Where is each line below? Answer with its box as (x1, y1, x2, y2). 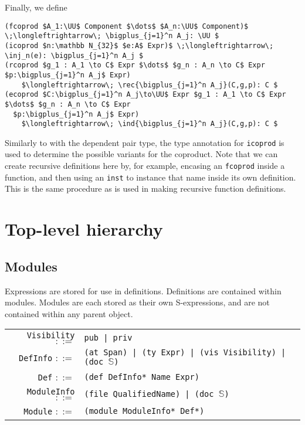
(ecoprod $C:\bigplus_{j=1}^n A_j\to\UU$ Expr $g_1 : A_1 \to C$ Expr (5, 90, 286, 99)
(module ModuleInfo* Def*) (84, 406, 205, 416)
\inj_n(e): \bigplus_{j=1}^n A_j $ (5, 51, 144, 60)
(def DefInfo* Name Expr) (84, 372, 199, 382)
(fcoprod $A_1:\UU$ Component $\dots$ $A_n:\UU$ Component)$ (5, 22, 249, 30)
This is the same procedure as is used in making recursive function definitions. (5, 182, 286, 195)
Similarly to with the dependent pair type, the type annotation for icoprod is (5, 136, 284, 148)
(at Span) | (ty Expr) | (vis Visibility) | (84, 348, 286, 358)
